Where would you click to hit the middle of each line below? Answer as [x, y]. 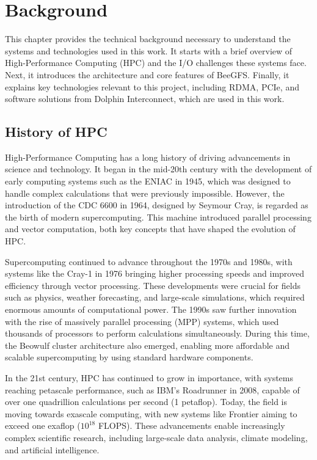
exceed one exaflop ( [43, 425]
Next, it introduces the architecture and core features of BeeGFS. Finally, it [147, 74]
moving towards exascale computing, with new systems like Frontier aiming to [151, 413]
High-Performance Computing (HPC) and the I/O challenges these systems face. [156, 63]
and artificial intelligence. [52, 449]
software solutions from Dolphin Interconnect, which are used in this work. [145, 99]
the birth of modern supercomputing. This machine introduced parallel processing [158, 217]
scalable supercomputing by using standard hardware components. [129, 357]
